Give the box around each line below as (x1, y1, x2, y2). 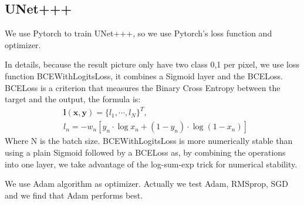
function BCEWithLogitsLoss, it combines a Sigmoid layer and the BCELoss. (5, 69, 283, 82)
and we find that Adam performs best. (5, 189, 143, 201)
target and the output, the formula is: (5, 93, 141, 105)
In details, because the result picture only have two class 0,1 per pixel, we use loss (5, 58, 299, 70)
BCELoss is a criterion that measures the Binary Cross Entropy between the (5, 81, 281, 93)
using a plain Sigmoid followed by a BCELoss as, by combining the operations (5, 146, 286, 158)
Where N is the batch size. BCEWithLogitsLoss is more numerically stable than (5, 135, 293, 147)
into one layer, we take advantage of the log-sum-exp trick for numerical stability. (5, 157, 298, 170)
